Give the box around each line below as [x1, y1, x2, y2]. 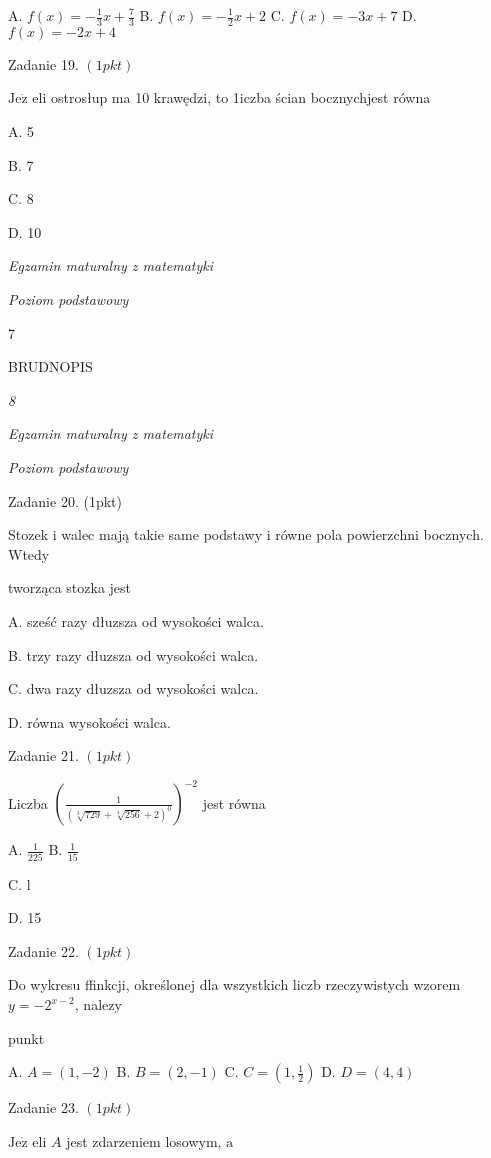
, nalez [74, 994, 115, 1015]
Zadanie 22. [8, 940, 79, 961]
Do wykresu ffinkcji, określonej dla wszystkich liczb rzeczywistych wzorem [8, 974, 461, 995]
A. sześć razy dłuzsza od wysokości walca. [8, 610, 264, 631]
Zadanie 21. [8, 745, 79, 766]
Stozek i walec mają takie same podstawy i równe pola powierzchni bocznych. [8, 524, 484, 545]
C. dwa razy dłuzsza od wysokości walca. [8, 678, 259, 699]
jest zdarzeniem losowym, [66, 1130, 222, 1151]
